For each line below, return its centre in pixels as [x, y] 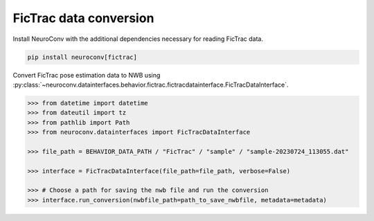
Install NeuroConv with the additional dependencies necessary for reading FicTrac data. [138, 39]
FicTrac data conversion [83, 18]
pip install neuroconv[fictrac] [82, 57]
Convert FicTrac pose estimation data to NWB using [87, 75]
